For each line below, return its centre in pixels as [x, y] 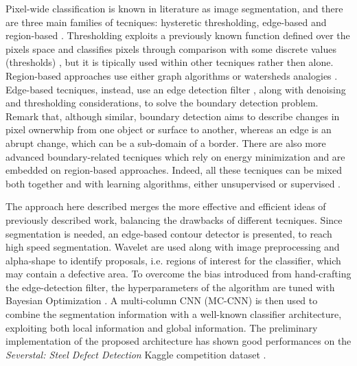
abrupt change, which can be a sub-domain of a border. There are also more [166, 142]
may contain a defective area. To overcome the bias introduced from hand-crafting [178, 274]
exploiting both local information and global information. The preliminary [162, 327]
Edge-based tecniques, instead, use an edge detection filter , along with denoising [176, 89]
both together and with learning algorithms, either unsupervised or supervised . [173, 183]
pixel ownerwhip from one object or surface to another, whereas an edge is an [169, 129]
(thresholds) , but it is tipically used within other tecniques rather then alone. [170, 62]
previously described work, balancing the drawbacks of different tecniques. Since [174, 219]
